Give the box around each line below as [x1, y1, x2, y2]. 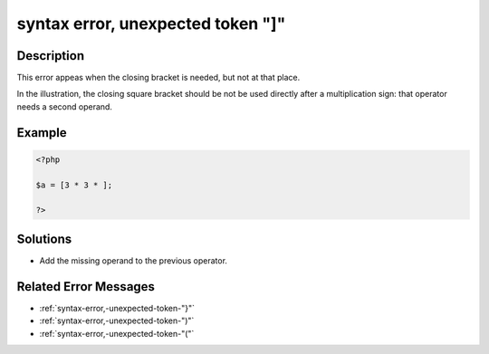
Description [16, 48, 85, 63]
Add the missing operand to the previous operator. [39, 254, 228, 266]
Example [16, 125, 67, 140]
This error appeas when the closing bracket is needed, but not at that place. [16, 72, 301, 83]
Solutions [16, 231, 72, 246]
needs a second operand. [16, 100, 113, 112]
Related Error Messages [16, 279, 156, 294]
